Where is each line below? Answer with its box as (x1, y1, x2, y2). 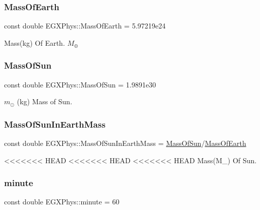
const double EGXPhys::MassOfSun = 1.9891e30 (4, 79, 156, 89)
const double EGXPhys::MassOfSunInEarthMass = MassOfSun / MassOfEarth (4, 138, 246, 148)
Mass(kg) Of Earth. (4, 37, 65, 48)
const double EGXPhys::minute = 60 (4, 196, 119, 207)
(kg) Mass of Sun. (17, 96, 73, 107)
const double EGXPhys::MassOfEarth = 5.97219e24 (4, 20, 166, 31)
